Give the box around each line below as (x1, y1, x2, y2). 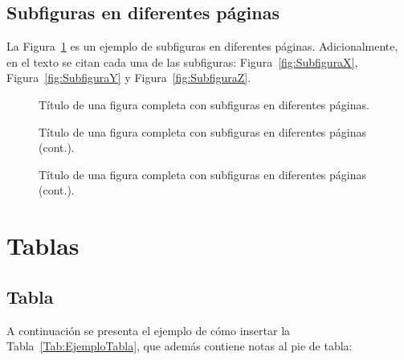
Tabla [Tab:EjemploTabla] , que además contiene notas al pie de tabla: (6, 337, 353, 354)
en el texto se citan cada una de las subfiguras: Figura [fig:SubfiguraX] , (6, 53, 358, 70)
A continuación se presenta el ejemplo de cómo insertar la (6, 321, 291, 338)
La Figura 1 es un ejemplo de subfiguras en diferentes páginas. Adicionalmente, (6, 38, 398, 55)
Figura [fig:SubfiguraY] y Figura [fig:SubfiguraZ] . (6, 69, 251, 86)
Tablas (6, 229, 80, 262)
